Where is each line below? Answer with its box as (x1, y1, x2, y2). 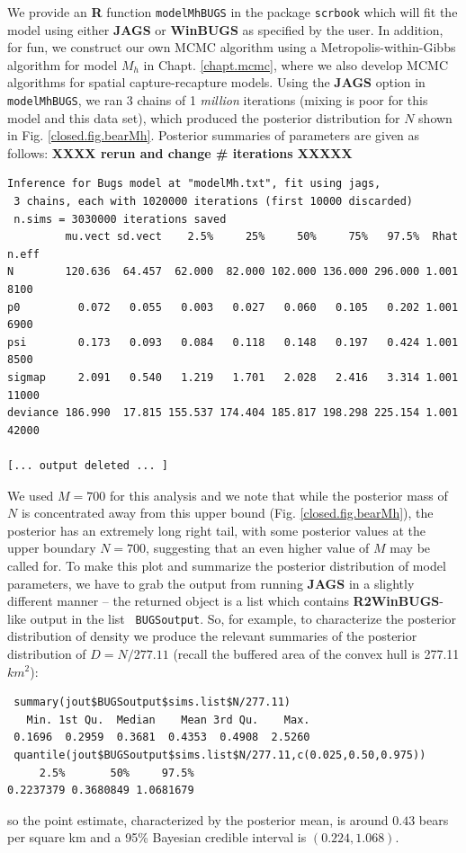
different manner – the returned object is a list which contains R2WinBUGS (7, 591, 440, 610)
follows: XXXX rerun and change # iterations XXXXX (7, 143, 353, 162)
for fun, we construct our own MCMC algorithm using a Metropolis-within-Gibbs (7, 38, 456, 57)
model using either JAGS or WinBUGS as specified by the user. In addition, (7, 20, 444, 39)
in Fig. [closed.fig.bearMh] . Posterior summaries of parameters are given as (7, 126, 420, 145)
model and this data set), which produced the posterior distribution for (7, 108, 400, 127)
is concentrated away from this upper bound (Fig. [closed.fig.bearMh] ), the (21, 503, 434, 522)
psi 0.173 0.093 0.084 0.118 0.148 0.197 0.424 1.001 (7, 335, 459, 349)
